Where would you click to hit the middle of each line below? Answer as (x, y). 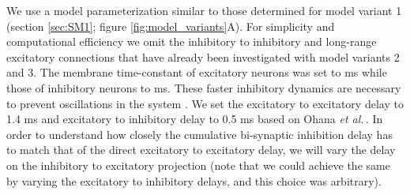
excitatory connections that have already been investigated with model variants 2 (203, 56)
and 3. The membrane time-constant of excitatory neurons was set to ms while (197, 72)
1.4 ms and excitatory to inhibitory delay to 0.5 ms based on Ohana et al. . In (195, 119)
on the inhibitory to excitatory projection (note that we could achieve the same (198, 165)
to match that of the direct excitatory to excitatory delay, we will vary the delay (201, 150)
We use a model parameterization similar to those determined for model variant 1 (204, 10)
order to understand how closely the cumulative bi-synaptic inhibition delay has (199, 134)
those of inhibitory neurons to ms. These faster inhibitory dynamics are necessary (204, 87)
